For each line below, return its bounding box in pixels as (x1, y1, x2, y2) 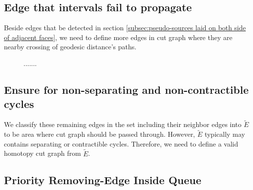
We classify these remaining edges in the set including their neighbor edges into (4, 119, 242, 129)
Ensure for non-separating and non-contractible (4, 82, 249, 97)
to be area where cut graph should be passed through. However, (4, 129, 195, 139)
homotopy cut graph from (4, 148, 81, 158)
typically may (204, 129, 245, 139)
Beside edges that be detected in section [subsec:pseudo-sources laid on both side (4, 22, 246, 33)
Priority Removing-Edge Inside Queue (4, 172, 202, 187)
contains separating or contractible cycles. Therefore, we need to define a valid (4, 138, 238, 148)
